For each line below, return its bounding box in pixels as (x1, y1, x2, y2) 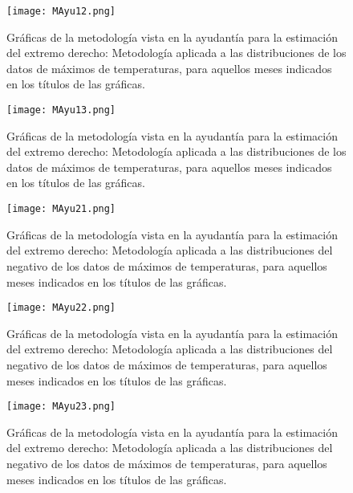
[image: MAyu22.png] (6, 302, 116, 314)
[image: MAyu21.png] (6, 203, 116, 215)
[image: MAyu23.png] (6, 401, 116, 413)
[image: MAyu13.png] (6, 104, 116, 116)
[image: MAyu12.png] (6, 6, 116, 17)
